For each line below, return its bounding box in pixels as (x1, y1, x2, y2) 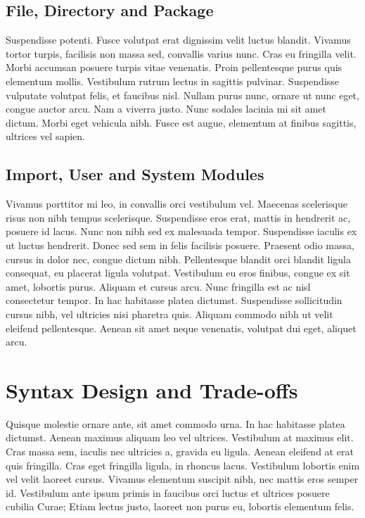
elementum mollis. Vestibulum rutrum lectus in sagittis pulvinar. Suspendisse (6, 73, 340, 88)
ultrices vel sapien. (6, 129, 85, 144)
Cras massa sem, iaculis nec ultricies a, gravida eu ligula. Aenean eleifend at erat (6, 444, 354, 458)
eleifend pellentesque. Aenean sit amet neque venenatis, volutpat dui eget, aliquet (6, 320, 357, 335)
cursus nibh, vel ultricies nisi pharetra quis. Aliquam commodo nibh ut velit (6, 306, 333, 321)
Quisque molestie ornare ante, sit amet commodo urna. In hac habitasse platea (6, 416, 345, 431)
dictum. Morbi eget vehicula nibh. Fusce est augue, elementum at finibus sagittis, (6, 115, 357, 129)
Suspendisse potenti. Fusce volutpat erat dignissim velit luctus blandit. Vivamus (6, 32, 351, 47)
